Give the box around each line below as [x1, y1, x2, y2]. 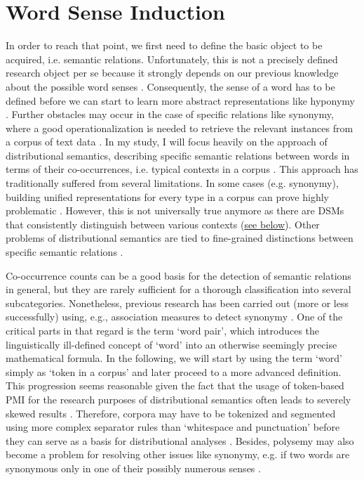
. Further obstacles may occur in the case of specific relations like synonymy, [6, 107, 334, 122]
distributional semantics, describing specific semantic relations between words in [6, 148, 350, 162]
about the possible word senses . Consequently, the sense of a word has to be [6, 79, 335, 93]
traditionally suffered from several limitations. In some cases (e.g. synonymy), [6, 176, 339, 190]
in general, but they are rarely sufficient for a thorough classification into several [6, 282, 351, 297]
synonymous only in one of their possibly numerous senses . [6, 460, 261, 475]
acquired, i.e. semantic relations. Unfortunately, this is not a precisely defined [6, 51, 338, 66]
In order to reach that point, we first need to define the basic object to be [6, 38, 323, 53]
